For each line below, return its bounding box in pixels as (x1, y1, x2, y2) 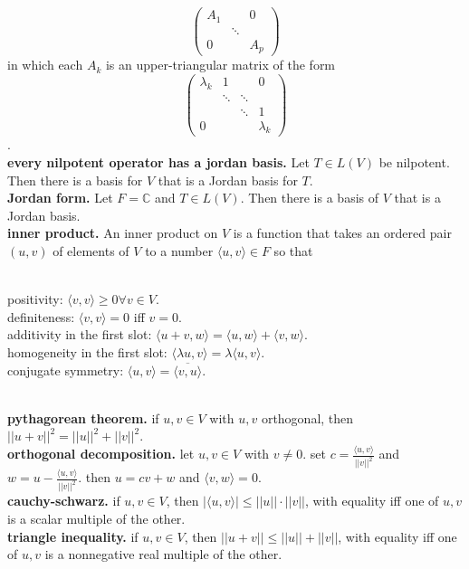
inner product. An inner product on (7, 223, 218, 242)
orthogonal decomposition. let (7, 444, 195, 463)
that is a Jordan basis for (158, 170, 298, 189)
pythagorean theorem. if (7, 408, 159, 427)
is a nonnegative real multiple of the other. (44, 545, 282, 564)
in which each (7, 55, 83, 74)
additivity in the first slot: (7, 325, 152, 344)
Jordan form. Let (7, 188, 113, 207)
